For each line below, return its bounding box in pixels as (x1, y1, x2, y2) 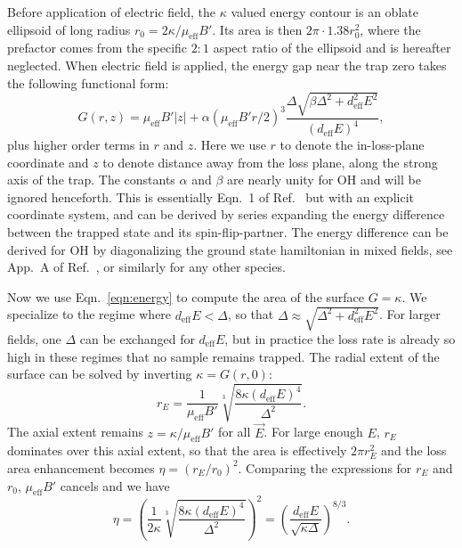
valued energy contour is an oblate (231, 3, 418, 20)
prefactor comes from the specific (7, 38, 188, 57)
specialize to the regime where (7, 305, 172, 323)
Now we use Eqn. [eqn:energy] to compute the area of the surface (7, 287, 365, 306)
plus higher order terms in (7, 135, 150, 154)
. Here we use (193, 135, 266, 154)
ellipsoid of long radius (7, 20, 131, 38)
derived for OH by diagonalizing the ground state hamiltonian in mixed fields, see (7, 240, 453, 258)
